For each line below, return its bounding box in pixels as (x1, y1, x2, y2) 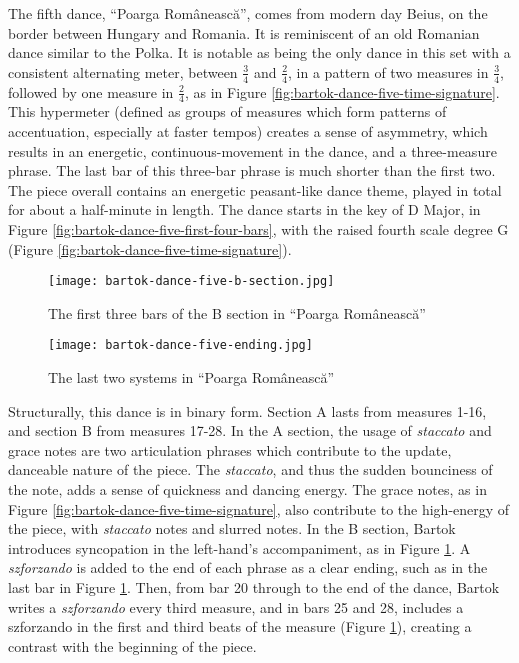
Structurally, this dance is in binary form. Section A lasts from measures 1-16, (8, 400, 487, 421)
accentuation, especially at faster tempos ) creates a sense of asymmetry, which (8, 121, 488, 142)
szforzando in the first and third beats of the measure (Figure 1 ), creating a (8, 616, 472, 637)
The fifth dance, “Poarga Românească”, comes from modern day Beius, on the (8, 3, 488, 23)
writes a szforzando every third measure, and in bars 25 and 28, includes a (8, 596, 464, 617)
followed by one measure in (8, 81, 174, 102)
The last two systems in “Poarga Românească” (48, 367, 335, 388)
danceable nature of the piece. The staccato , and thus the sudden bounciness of (8, 459, 493, 480)
